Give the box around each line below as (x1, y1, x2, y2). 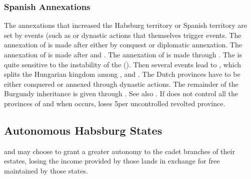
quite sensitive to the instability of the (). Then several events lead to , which (4, 59, 241, 69)
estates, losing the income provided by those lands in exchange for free (4, 156, 220, 166)
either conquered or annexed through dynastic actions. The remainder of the (4, 78, 238, 89)
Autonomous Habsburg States (4, 122, 162, 138)
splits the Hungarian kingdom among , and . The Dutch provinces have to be (4, 69, 240, 79)
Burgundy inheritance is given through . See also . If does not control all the (4, 88, 238, 99)
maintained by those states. (4, 165, 88, 176)
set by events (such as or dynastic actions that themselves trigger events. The (4, 29, 241, 40)
